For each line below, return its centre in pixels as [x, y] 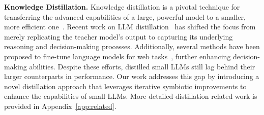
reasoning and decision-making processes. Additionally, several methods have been [132, 46]
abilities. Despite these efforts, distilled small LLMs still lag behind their [142, 66]
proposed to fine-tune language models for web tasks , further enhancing [118, 56]
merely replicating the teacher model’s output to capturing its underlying [119, 36]
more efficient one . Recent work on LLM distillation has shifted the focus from [130, 27]
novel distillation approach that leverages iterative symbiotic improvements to [125, 86]
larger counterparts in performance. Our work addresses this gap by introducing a [132, 76]
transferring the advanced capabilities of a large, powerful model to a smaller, [125, 16]
